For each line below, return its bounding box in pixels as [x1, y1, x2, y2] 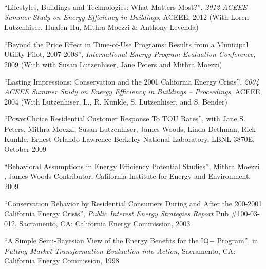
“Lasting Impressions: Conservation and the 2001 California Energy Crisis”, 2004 [4, 76, 259, 87]
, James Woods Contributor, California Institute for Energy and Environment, [4, 171, 251, 181]
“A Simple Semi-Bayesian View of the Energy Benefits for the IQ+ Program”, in [4, 235, 258, 246]
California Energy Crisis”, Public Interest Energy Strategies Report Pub [4, 208, 229, 219]
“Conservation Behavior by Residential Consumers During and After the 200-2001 [4, 198, 262, 209]
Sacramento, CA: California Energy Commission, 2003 [19, 218, 191, 229]
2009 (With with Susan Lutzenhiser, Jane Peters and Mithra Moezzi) [4, 58, 222, 69]
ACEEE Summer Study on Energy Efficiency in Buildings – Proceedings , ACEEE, [4, 86, 262, 97]
